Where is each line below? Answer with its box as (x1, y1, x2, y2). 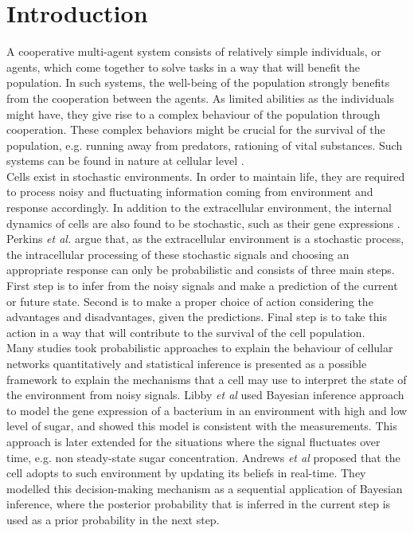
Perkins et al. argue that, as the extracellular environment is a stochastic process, (6, 230, 404, 247)
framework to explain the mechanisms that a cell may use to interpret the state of (6, 370, 407, 387)
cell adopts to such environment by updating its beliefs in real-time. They (6, 464, 366, 481)
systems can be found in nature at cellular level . (6, 152, 244, 169)
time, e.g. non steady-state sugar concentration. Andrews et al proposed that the (6, 449, 400, 465)
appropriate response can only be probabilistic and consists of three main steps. (6, 261, 395, 278)
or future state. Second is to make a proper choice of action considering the (6, 292, 373, 309)
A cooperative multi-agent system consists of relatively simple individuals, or (6, 43, 381, 60)
